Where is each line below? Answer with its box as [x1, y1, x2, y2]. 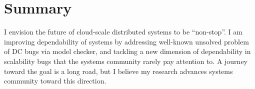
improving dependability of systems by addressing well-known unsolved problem [4, 36, 249, 46]
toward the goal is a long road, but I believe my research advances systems [4, 65, 233, 76]
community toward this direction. [4, 75, 106, 86]
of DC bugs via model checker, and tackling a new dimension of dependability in [4, 46, 251, 56]
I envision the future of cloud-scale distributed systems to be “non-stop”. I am [4, 26, 242, 37]
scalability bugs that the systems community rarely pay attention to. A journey [4, 55, 248, 66]
